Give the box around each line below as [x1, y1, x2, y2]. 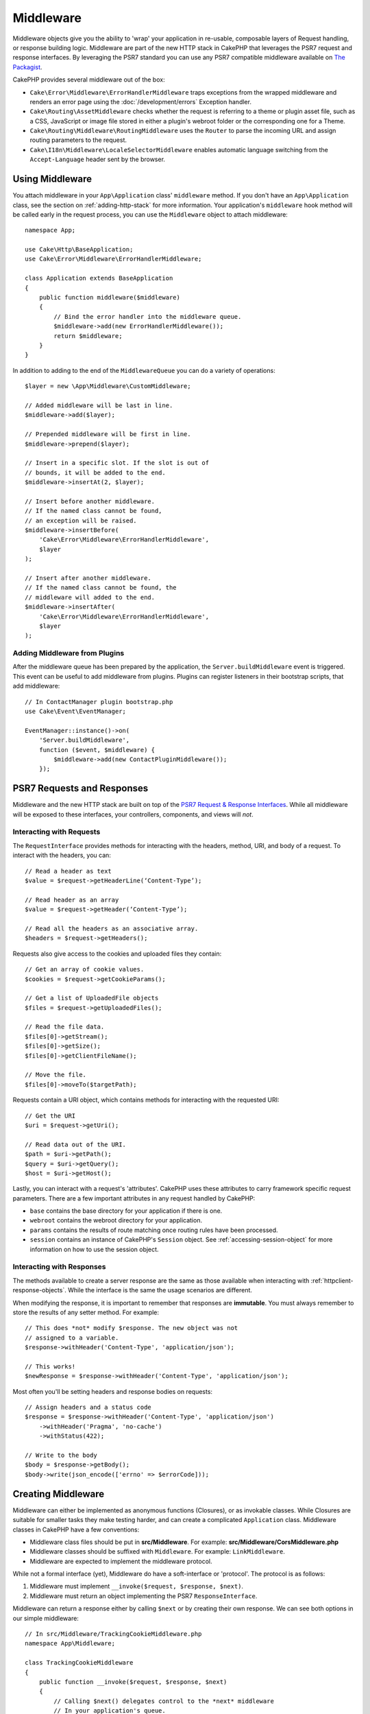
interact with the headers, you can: [12, 851, 111, 860]
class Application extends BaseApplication [25, 274, 173, 282]
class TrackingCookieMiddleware [25, 1659, 134, 1667]
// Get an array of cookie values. [25, 965, 145, 974]
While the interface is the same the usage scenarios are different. [67, 1286, 253, 1294]
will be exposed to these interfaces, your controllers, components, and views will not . [12, 810, 254, 819]
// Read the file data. [25, 1023, 105, 1031]
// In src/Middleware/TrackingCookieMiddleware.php [25, 1630, 202, 1638]
